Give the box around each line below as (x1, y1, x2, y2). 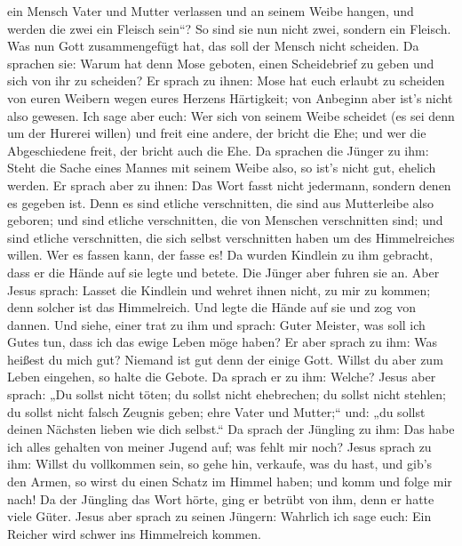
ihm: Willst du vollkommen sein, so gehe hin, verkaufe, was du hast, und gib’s (7, 454, 433, 473)
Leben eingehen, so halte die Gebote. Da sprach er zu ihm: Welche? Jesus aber (7, 367, 436, 386)
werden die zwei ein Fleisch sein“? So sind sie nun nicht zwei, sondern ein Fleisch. (7, 19, 451, 37)
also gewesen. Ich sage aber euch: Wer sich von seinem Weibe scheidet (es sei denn (7, 106, 455, 124)
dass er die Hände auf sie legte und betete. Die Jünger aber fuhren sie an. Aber (7, 262, 440, 281)
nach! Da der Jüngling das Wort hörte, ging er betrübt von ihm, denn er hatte (7, 489, 434, 508)
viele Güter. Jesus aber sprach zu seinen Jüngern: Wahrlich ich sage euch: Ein (7, 507, 432, 526)
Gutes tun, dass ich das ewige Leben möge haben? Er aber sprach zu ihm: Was (7, 333, 438, 351)
